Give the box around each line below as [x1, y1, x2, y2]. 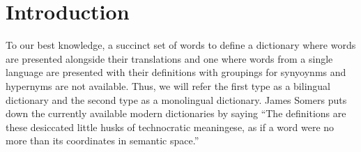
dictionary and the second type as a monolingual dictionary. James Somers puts [6, 92, 347, 107]
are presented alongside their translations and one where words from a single [6, 51, 333, 66]
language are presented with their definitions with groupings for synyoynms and [6, 65, 346, 79]
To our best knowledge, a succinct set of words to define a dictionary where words [6, 38, 356, 52]
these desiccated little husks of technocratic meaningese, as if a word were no [6, 119, 335, 134]
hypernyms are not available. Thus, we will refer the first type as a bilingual [6, 78, 331, 93]
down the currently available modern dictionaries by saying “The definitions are [6, 106, 346, 121]
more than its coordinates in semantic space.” [6, 133, 199, 148]
